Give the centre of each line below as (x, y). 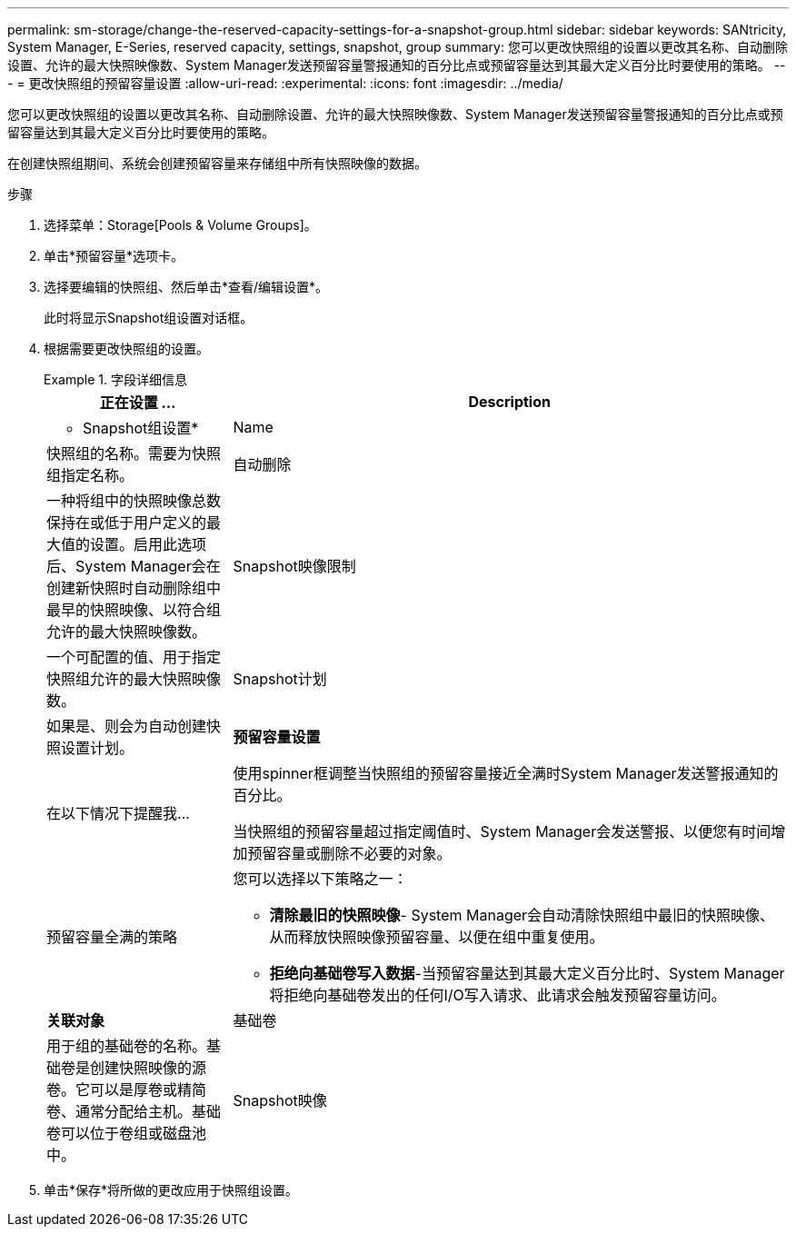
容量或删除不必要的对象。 (364, 853)
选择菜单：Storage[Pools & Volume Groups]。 (180, 225)
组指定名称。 (90, 475)
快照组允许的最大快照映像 (134, 679)
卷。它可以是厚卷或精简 (127, 1090)
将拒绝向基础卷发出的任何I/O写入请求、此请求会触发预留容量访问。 (497, 995)
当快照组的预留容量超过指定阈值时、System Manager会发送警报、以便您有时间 (502, 831)
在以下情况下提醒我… (118, 813)
